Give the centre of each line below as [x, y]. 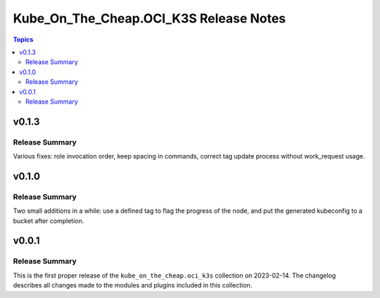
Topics [23, 39]
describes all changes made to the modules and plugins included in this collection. [133, 285]
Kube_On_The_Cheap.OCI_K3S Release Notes [150, 18]
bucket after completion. [49, 221]
